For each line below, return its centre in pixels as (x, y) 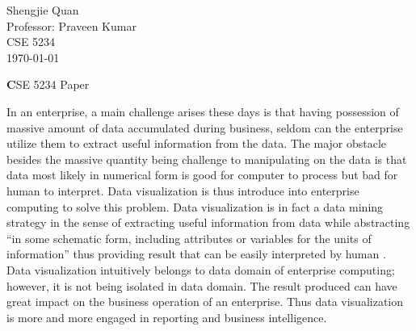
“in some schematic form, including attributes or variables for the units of (189, 238)
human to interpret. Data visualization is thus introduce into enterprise (183, 190)
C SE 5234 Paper (48, 84)
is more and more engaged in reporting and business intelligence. (167, 317)
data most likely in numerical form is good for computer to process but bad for (202, 175)
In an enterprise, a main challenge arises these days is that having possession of (203, 111)
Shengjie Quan (43, 10)
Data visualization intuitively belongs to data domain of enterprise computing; (201, 269)
